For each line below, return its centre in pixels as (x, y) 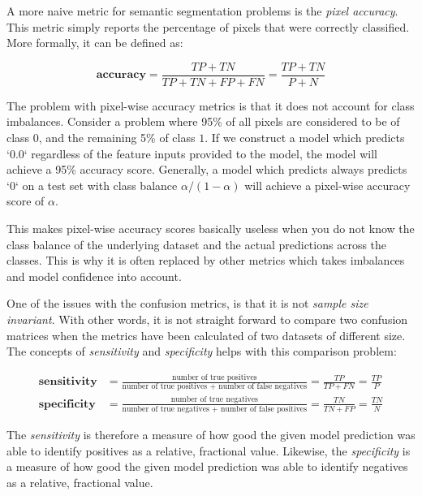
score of (26, 201)
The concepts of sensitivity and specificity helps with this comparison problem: (202, 351)
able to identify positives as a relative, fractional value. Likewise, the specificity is (209, 450)
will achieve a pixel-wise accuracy (327, 185)
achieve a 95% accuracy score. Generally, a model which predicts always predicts (207, 169)
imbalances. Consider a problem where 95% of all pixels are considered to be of (203, 121)
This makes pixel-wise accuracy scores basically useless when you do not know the (211, 228)
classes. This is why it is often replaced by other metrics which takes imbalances (206, 260)
